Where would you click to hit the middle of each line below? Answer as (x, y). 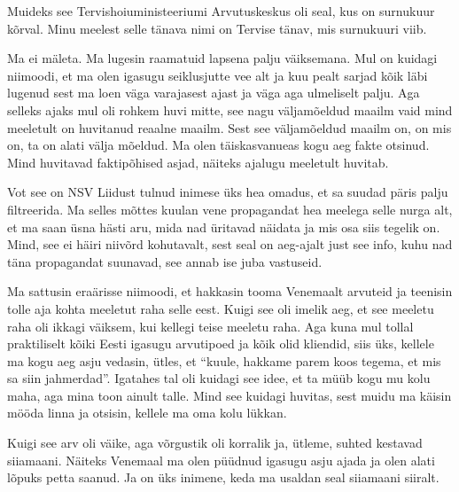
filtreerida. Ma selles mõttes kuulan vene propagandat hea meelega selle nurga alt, (230, 209)
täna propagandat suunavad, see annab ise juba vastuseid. (165, 261)
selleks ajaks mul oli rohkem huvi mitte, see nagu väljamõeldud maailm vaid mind (230, 109)
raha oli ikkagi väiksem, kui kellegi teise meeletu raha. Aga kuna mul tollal (210, 326)
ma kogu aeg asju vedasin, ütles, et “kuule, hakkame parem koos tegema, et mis (224, 360)
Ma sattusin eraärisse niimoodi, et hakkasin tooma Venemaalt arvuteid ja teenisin (230, 291)
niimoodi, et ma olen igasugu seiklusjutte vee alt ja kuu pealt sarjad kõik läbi (218, 75)
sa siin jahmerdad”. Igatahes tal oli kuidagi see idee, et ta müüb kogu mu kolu (219, 378)
